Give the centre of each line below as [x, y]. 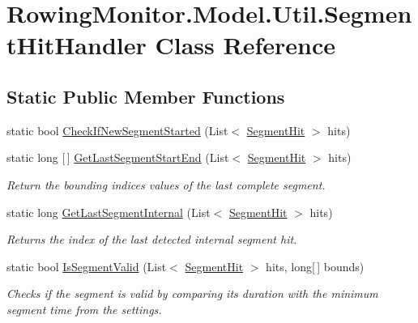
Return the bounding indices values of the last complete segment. [166, 184]
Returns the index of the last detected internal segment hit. [152, 239]
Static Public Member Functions [146, 96]
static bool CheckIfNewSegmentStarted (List [117, 130]
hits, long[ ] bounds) [315, 266]
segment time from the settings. [84, 309]
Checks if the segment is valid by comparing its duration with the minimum [192, 293]
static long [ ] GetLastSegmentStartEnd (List [118, 157]
